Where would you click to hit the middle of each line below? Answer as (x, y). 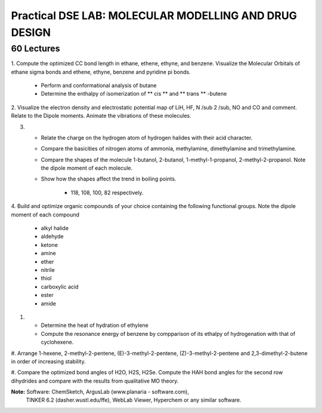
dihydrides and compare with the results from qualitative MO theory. (95, 381)
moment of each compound (45, 215)
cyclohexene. (57, 342)
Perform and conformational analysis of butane (99, 85)
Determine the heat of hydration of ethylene (95, 325)
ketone (49, 244)
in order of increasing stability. (48, 361)
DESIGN (31, 32)
